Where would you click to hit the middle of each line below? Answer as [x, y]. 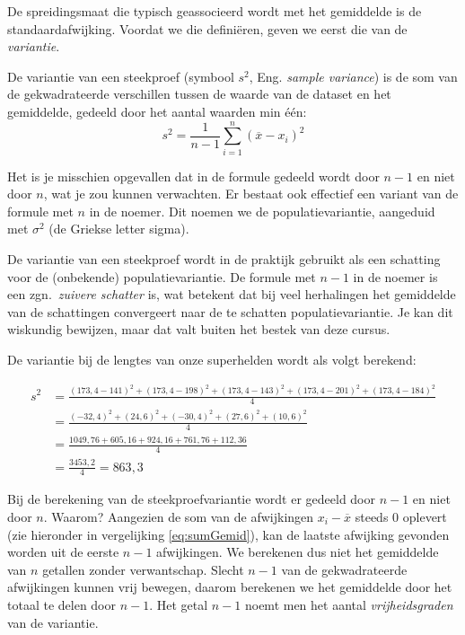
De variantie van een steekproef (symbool [121, 76]
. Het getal [179, 604]
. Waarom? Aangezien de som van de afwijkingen [179, 517]
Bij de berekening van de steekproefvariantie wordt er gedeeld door [192, 499]
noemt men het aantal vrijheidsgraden [349, 604]
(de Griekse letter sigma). [119, 229]
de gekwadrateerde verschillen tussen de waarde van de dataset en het [199, 94]
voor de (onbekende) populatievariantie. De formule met [162, 276]
